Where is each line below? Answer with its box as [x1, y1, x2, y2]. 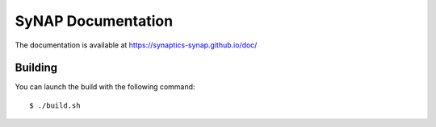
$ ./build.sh [29, 100, 81, 110]
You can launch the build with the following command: [15, 82, 195, 92]
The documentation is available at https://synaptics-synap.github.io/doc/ [15, 40, 258, 50]
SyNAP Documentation [15, 12, 174, 30]
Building [15, 61, 58, 75]
